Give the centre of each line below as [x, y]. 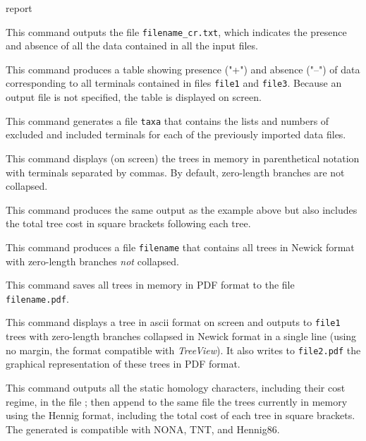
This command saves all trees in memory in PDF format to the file [150, 285]
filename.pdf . [37, 298]
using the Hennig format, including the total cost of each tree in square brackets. [181, 415]
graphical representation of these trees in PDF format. [123, 364]
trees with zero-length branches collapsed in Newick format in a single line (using [181, 336]
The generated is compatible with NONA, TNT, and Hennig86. [143, 429]
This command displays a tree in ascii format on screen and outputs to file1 [173, 322]
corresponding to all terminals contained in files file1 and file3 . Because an [174, 83]
